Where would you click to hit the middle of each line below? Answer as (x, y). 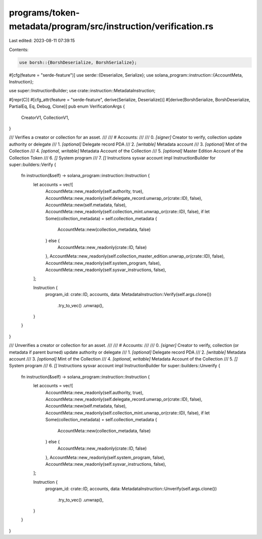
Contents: (19, 49)
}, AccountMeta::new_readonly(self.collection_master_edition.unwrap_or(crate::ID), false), (135, 256)
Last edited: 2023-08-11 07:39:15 (42, 41)
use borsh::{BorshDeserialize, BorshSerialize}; (78, 62)
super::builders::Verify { (33, 164)
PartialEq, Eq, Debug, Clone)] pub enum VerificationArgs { (67, 106)
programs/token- (44, 13)
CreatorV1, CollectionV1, (45, 117)
